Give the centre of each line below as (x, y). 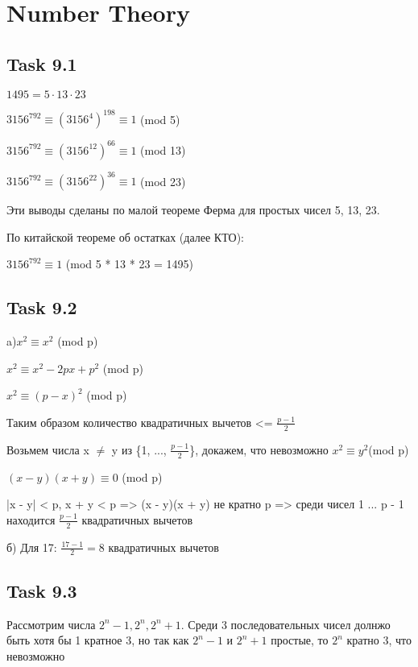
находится (31, 519)
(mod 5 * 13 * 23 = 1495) (130, 264)
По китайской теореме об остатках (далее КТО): (126, 236)
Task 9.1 (42, 63)
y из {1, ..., (139, 449)
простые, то (300, 640)
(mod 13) (163, 149)
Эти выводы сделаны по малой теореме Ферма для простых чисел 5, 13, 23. (193, 210)
